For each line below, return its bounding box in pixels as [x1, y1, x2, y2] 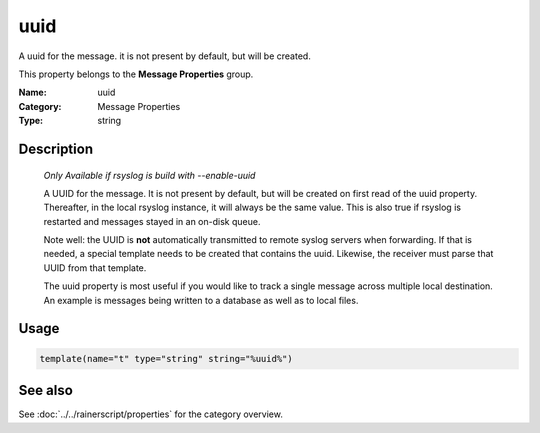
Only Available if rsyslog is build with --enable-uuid [43, 169, 256, 181]
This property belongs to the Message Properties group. [18, 68, 254, 80]
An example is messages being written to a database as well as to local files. [43, 294, 359, 306]
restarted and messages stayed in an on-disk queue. [43, 215, 261, 227]
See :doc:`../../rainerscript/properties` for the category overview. [18, 408, 284, 420]
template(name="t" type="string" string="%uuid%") [39, 353, 294, 364]
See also [18, 382, 74, 399]
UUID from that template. [43, 261, 147, 274]
